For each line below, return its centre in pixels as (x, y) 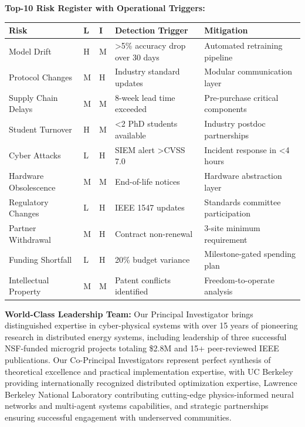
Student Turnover (40, 129)
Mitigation (226, 30)
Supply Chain (33, 97)
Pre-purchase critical (241, 97)
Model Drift (30, 51)
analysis (218, 291)
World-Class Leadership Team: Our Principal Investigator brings (129, 314)
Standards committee (243, 201)
